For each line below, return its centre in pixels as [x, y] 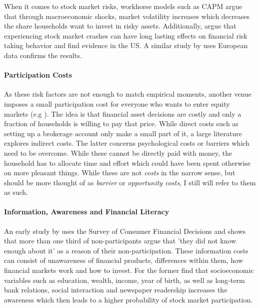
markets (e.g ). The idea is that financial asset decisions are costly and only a [123, 113]
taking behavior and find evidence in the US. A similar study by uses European [126, 45]
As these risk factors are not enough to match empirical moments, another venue [128, 94]
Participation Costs [38, 75]
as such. [16, 192]
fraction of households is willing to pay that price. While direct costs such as [121, 123]
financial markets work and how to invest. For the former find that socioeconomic [129, 270]
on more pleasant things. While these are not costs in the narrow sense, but [120, 173]
